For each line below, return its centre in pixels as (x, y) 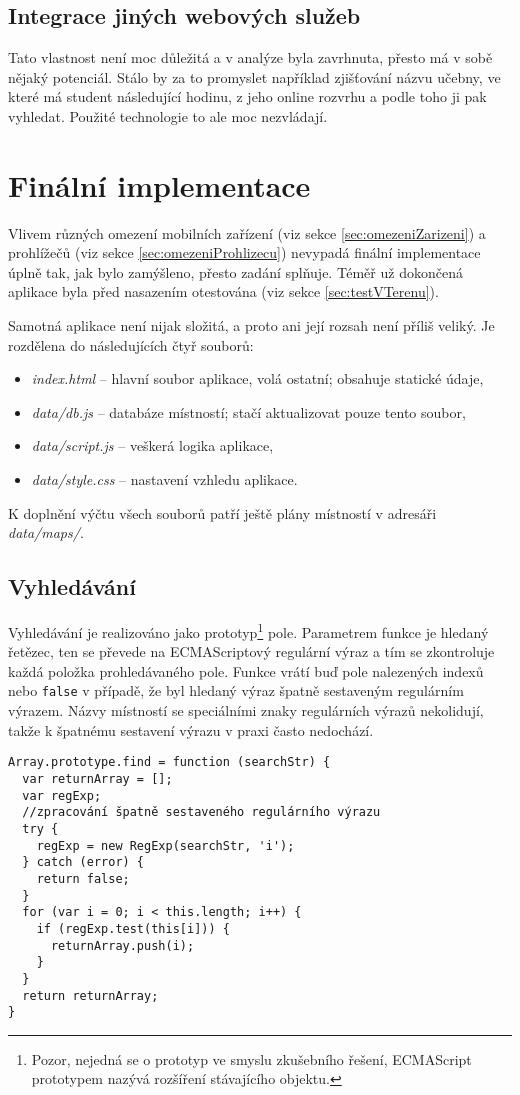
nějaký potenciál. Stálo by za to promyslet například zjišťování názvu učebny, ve (254, 76)
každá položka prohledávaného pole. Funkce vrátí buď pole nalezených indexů (246, 670)
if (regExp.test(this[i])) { (133, 928)
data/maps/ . (46, 532)
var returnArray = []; (97, 778)
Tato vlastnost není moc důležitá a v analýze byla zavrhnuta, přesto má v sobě (250, 57)
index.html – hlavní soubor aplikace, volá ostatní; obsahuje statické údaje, (257, 378)
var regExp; (62, 795)
